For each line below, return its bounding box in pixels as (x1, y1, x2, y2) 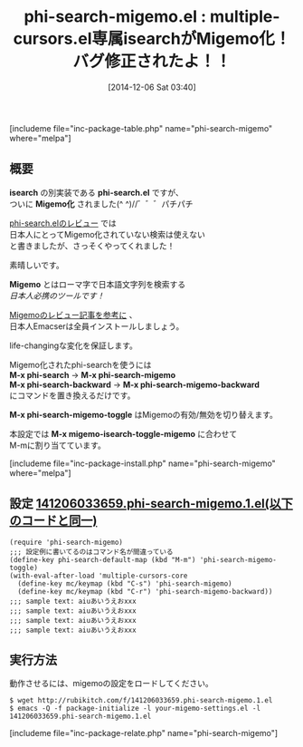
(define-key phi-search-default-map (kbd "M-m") (9, 555, 196, 564)
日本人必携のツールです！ (9, 290, 105, 301)
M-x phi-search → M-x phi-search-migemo (9, 369, 176, 380)
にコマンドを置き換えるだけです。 (9, 390, 136, 401)
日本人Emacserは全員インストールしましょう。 (9, 320, 185, 332)
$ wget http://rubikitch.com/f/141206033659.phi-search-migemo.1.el (9, 696, 273, 705)
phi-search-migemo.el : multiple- (24, 6, 280, 27)
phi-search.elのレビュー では (9, 218, 118, 228)
